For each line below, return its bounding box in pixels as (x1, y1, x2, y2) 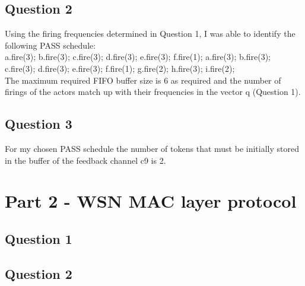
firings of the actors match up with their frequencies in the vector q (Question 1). (5, 85, 301, 98)
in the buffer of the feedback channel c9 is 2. (5, 154, 166, 166)
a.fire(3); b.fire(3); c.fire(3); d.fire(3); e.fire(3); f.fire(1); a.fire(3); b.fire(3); (5, 50, 271, 63)
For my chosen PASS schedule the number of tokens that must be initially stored (5, 142, 299, 154)
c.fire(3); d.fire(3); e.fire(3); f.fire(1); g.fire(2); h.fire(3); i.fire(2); (5, 62, 235, 74)
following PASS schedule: (5, 39, 96, 51)
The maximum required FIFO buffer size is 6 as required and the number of (5, 74, 281, 86)
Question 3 (5, 115, 72, 133)
